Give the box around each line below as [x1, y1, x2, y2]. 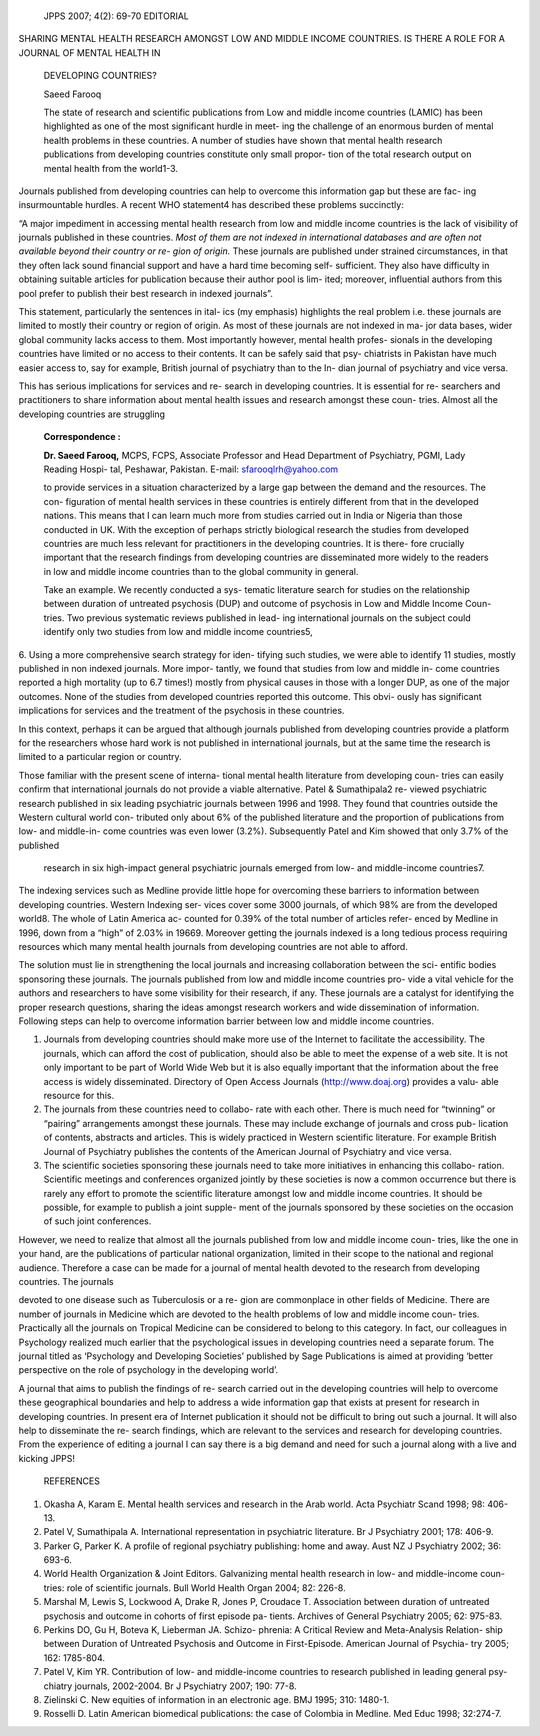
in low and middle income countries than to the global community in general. [43, 565, 359, 577]
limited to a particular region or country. [18, 751, 182, 763]
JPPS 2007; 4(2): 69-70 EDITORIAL [43, 10, 190, 22]
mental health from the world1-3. [43, 162, 179, 174]
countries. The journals [18, 1276, 114, 1288]
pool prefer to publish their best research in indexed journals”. [18, 287, 274, 299]
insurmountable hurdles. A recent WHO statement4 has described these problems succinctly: [18, 199, 404, 211]
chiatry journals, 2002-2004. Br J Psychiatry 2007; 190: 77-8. [43, 1680, 297, 1692]
